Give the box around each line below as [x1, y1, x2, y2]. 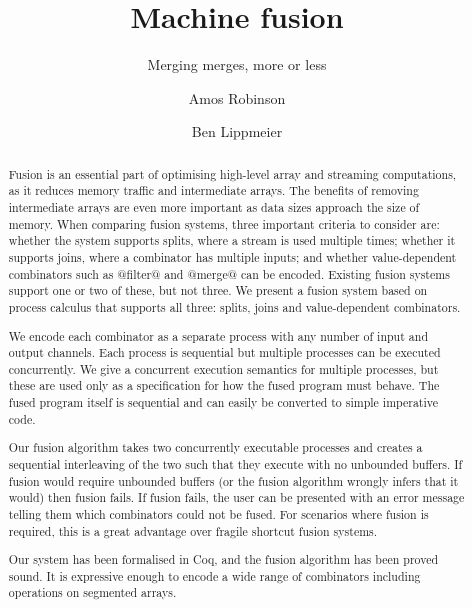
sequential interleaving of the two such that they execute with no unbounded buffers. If [8, 455, 463, 472]
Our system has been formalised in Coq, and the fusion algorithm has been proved [8, 551, 439, 568]
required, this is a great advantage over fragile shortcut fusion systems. [8, 522, 378, 539]
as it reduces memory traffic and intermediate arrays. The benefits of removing [8, 182, 419, 199]
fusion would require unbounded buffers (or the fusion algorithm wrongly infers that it [8, 472, 459, 489]
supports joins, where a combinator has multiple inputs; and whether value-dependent [8, 248, 457, 265]
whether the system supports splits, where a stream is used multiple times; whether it [8, 232, 456, 249]
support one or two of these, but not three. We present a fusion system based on [8, 282, 428, 299]
